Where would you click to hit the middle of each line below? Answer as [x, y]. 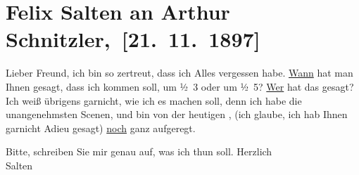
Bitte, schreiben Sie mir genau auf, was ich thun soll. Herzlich [139, 151]
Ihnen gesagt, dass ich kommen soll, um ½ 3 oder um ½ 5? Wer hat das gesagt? [180, 86]
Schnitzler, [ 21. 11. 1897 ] [133, 39]
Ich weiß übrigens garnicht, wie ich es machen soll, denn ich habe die [154, 100]
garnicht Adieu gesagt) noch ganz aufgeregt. [101, 128]
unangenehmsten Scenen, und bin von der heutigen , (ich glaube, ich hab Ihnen [177, 114]
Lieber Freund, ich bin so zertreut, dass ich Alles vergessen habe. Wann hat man [179, 73]
